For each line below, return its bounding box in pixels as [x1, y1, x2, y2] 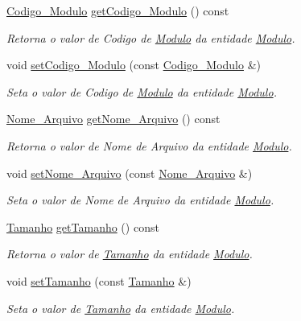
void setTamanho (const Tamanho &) [6, 272, 192, 289]
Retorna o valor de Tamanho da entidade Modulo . [6, 245, 253, 262]
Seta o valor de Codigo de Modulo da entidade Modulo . [6, 83, 277, 100]
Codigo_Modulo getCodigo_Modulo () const [6, 2, 229, 19]
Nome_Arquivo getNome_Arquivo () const [6, 110, 221, 127]
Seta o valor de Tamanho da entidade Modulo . [6, 299, 235, 316]
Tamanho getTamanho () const [6, 218, 159, 235]
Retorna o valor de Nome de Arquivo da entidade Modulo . [6, 137, 292, 154]
